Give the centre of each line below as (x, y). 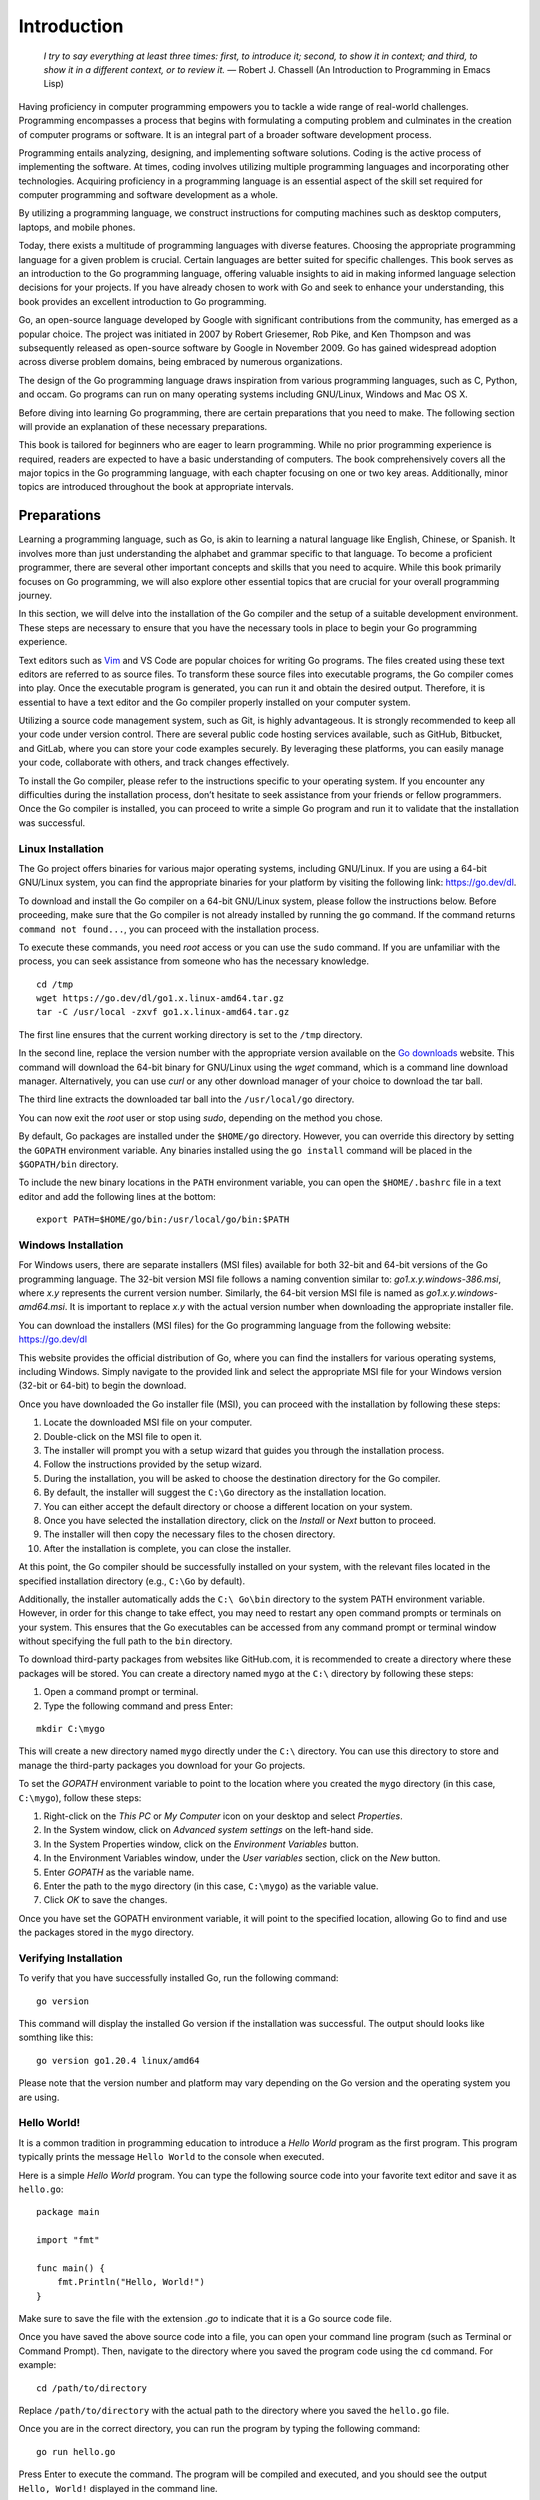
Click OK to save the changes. (105, 1900)
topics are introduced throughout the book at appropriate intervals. (156, 487)
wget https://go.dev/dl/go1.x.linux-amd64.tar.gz (160, 998)
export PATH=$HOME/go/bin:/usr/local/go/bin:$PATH (163, 1219)
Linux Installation (61, 848)
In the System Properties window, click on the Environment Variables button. (201, 1844)
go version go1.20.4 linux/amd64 (118, 2060)
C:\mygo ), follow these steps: (80, 1797)
